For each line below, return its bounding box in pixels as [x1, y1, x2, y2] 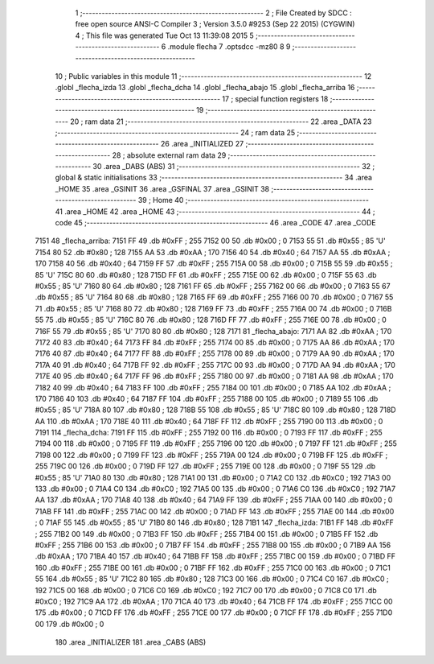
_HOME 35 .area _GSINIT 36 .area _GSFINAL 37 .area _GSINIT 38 [55, 184, 269, 193]
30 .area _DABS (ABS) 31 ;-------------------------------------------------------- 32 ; [92, 162, 375, 171]
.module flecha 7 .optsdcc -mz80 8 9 [167, 42, 291, 52]
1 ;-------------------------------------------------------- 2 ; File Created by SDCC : [75, 8, 353, 18]
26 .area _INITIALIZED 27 [161, 139, 244, 149]
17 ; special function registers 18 [222, 93, 329, 104]
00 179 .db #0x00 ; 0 [35, 619, 104, 629]
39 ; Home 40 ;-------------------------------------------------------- [137, 196, 370, 205]
